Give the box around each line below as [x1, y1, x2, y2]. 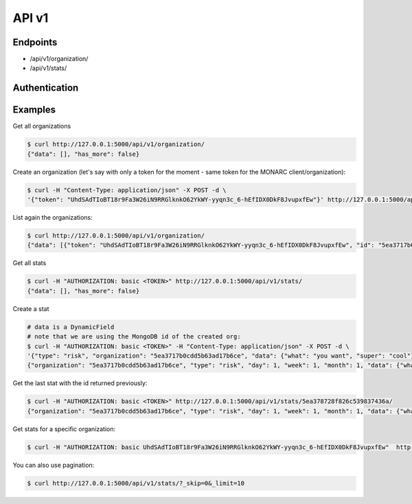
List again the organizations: [12, 214, 93, 222]
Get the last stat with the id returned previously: [12, 379, 148, 387]
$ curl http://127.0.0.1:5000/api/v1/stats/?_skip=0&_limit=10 [27, 479, 245, 487]
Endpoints [12, 36, 58, 48]
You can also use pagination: [12, 461, 95, 469]
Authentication [12, 82, 79, 94]
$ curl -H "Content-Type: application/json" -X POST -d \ [27, 186, 227, 194]
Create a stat [12, 304, 49, 312]
